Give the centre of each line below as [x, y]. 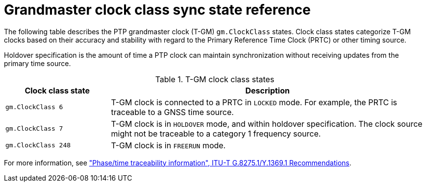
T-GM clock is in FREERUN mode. [168, 145]
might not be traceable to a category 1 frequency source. [216, 133]
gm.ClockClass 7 [34, 129]
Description [267, 90]
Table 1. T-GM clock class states [215, 79]
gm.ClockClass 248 [38, 145]
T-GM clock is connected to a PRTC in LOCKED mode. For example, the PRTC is [254, 102]
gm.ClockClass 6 [34, 107]
